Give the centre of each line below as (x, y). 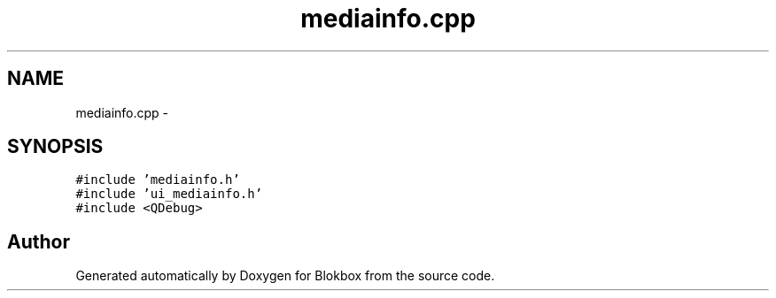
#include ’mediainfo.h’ (158, 180)
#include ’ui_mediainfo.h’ (169, 194)
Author (39, 241)
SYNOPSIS (55, 147)
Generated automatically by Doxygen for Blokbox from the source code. (285, 276)
